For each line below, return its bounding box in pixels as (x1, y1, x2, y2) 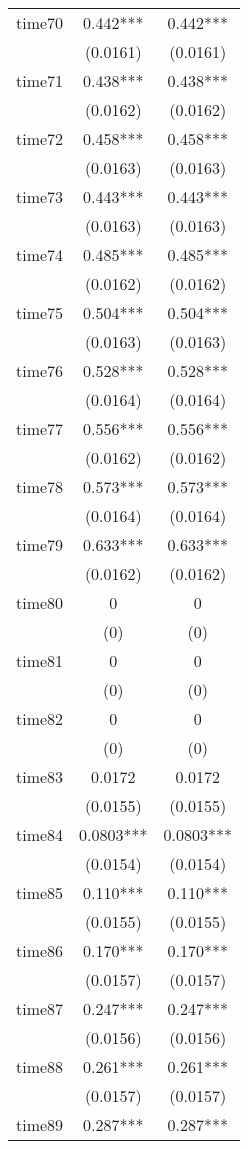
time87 (16, 997, 64, 1020)
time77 (16, 417, 64, 440)
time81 (16, 649, 64, 672)
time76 (16, 359, 64, 382)
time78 (16, 475, 64, 498)
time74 (16, 243, 64, 266)
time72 (16, 127, 64, 150)
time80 (16, 591, 64, 614)
